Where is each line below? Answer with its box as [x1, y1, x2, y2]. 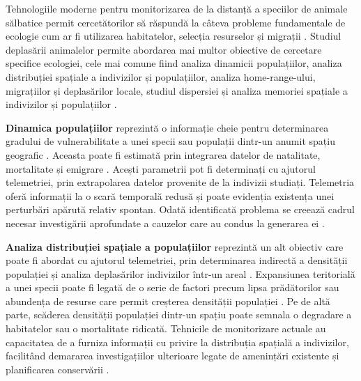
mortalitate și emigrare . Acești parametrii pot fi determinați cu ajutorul [6, 161, 316, 176]
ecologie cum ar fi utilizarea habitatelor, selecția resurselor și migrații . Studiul [6, 29, 341, 43]
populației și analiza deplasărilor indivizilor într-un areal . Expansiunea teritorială [6, 266, 355, 281]
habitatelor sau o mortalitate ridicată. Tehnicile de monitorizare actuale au [6, 321, 326, 336]
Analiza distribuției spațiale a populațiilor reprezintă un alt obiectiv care [6, 239, 344, 254]
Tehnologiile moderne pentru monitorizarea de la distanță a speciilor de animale [6, 1, 348, 15]
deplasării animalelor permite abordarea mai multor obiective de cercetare [6, 42, 322, 56]
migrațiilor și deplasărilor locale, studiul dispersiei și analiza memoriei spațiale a [6, 83, 348, 98]
